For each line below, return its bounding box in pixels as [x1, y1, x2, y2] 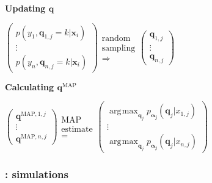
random [101, 34, 131, 43]
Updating [5, 2, 46, 14]
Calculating [5, 80, 54, 93]
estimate [61, 124, 93, 134]
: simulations [5, 166, 68, 181]
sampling [101, 43, 136, 52]
